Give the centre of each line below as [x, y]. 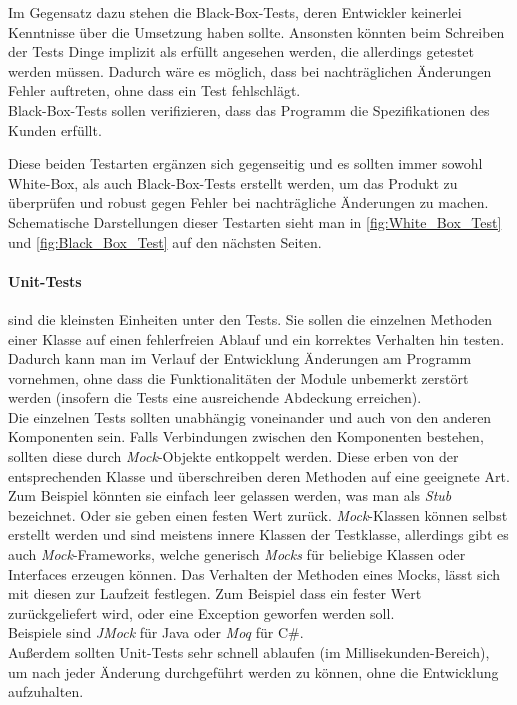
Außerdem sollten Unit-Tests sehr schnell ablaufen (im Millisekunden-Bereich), [249, 652]
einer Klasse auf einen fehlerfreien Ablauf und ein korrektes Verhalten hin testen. [256, 338]
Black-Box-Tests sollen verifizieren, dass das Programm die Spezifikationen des [249, 109]
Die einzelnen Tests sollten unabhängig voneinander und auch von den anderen [250, 416]
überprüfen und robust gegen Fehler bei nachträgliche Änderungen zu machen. [248, 202]
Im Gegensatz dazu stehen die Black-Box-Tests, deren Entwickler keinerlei [235, 12]
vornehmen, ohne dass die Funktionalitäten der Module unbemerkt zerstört [238, 377]
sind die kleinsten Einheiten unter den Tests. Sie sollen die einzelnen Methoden [250, 318]
